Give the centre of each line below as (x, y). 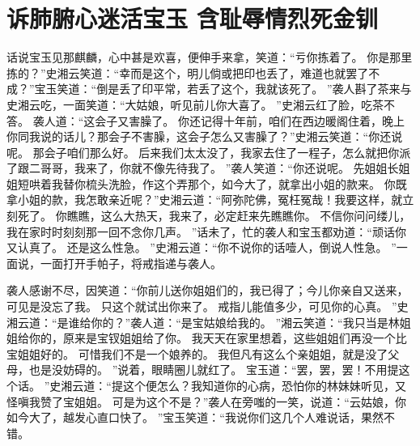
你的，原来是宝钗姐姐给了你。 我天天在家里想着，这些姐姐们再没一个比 (218, 338)
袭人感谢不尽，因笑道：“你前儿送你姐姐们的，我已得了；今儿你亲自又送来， (208, 290)
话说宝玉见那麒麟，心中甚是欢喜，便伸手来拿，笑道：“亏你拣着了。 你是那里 (210, 57)
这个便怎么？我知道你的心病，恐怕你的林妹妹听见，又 (264, 385)
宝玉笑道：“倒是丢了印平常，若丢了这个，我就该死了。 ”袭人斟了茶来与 (223, 89)
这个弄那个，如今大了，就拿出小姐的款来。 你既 (280, 183)
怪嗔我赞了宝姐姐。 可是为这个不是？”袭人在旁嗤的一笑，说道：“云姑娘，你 (206, 401)
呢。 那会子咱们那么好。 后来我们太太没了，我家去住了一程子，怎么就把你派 (209, 152)
